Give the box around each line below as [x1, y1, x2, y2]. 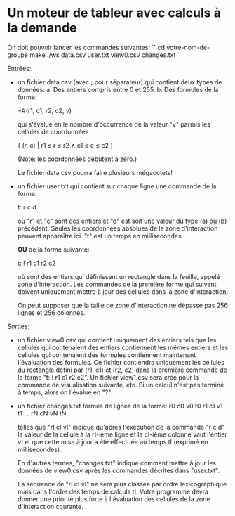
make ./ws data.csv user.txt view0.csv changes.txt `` [29, 51, 182, 59]
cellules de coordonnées [17, 127, 89, 136]
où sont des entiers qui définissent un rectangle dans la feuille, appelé [17, 272, 221, 280]
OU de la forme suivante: [17, 245, 90, 254]
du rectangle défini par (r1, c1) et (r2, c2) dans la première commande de [17, 366, 228, 374]
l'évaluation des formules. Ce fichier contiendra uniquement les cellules [17, 358, 224, 366]
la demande [7, 20, 77, 36]
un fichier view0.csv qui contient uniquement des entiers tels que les [17, 335, 217, 344]
